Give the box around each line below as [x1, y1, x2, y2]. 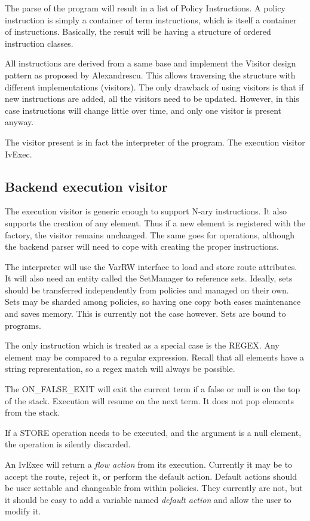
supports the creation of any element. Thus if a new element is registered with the [5, 216, 305, 229]
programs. [5, 319, 41, 331]
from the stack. [5, 406, 60, 419]
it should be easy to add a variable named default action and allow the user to [5, 493, 291, 505]
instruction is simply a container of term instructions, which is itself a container [5, 13, 297, 26]
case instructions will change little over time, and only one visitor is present [5, 104, 281, 116]
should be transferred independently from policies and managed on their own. [5, 283, 289, 296]
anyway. [5, 116, 34, 128]
